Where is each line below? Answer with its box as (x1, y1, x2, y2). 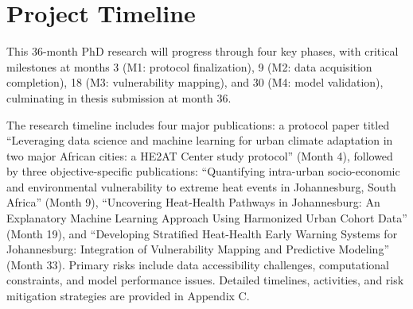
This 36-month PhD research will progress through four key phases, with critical (6, 43, 399, 60)
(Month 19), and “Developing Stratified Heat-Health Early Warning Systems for (6, 225, 398, 241)
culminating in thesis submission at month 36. (6, 89, 232, 106)
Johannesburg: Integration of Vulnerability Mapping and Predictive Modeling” (6, 241, 390, 257)
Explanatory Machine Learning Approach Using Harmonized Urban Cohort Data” (6, 210, 407, 226)
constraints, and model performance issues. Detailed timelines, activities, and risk (6, 272, 404, 288)
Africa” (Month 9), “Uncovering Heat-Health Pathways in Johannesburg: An (6, 194, 380, 211)
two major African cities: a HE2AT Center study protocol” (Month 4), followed (6, 147, 393, 164)
